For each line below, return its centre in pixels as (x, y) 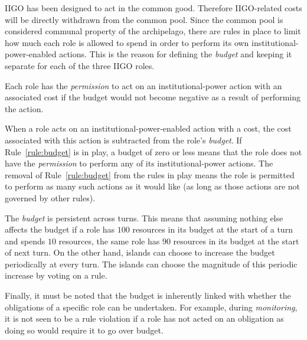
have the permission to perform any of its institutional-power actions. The (139, 163)
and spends (25, 241)
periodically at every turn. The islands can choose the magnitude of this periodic (151, 264)
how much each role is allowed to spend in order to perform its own (127, 42)
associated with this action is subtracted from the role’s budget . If (123, 140)
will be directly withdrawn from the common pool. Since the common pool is (144, 19)
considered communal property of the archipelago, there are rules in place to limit (153, 31)
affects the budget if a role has (60, 229)
